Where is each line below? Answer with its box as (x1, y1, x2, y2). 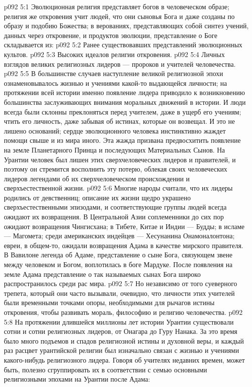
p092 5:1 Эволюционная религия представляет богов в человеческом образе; (4, 1, 230, 11)
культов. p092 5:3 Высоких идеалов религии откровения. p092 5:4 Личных (4, 49, 225, 59)
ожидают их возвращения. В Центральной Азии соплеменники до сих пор (4, 212, 224, 222)
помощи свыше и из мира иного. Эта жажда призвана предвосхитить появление (4, 135, 241, 145)
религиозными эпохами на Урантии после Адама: (4, 374, 150, 384)
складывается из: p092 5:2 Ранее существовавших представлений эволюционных (4, 39, 243, 50)
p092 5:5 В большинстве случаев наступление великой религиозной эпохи (4, 68, 223, 78)
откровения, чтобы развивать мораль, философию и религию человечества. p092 (4, 307, 243, 317)
